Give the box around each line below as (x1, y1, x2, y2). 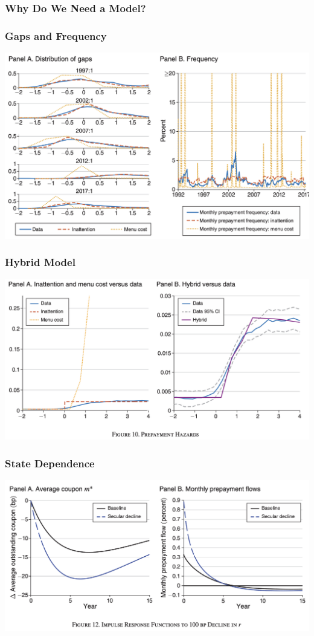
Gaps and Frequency (5, 28, 107, 43)
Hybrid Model (5, 255, 75, 270)
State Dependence (5, 455, 95, 470)
